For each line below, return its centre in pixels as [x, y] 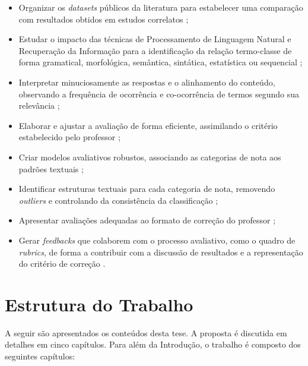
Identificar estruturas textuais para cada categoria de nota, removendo [147, 189]
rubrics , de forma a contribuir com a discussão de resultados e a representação [161, 252]
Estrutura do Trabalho [99, 304]
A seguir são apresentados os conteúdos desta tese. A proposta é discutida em [146, 332]
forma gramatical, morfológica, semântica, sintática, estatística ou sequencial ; [161, 62]
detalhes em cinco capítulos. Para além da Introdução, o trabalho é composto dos [153, 344]
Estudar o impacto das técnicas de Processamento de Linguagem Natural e [155, 39]
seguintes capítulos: [40, 356]
